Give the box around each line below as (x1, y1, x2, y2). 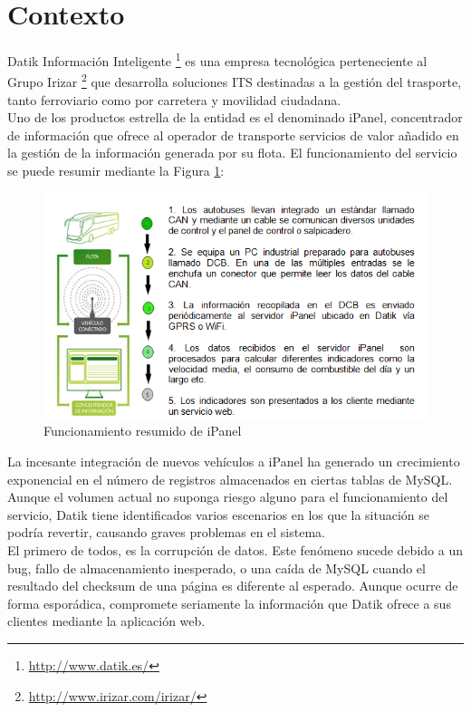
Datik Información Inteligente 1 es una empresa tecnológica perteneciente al (7, 49, 428, 70)
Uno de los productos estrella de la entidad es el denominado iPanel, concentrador (7, 108, 463, 127)
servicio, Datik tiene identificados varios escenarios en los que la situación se (7, 505, 429, 524)
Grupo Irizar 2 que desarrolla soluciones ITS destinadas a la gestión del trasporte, (7, 70, 462, 91)
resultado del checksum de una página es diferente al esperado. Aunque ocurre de (7, 576, 458, 595)
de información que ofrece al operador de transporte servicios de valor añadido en (7, 125, 459, 144)
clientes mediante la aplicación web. (7, 611, 206, 630)
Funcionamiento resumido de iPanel (43, 421, 242, 440)
